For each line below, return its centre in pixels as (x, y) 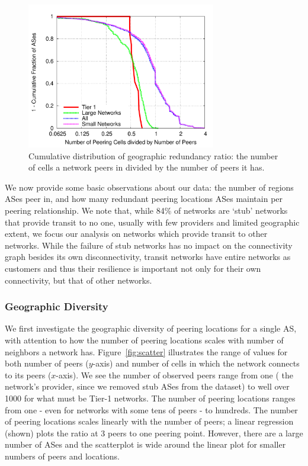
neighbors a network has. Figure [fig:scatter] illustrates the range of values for (146, 351)
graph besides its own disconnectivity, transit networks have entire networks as (148, 257)
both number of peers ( (47, 363)
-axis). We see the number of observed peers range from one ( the (174, 375)
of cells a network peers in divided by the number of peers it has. (147, 167)
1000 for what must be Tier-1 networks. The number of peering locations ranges (150, 398)
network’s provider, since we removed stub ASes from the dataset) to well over (147, 386)
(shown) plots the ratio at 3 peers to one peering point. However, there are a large (154, 433)
